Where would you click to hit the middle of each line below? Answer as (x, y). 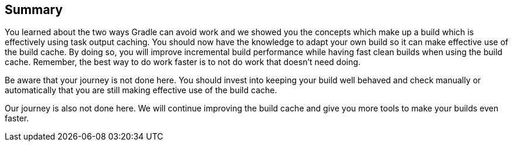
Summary (34, 10)
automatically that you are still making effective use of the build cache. (141, 90)
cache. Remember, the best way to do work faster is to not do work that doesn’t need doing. (183, 62)
